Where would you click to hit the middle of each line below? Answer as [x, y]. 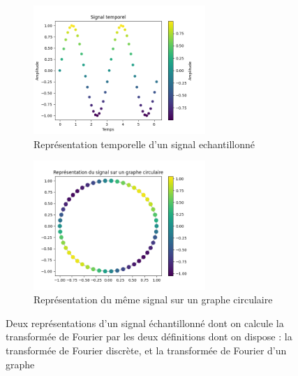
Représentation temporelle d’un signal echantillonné [144, 144]
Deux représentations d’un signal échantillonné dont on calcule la [145, 323]
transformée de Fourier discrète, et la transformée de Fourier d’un [146, 350]
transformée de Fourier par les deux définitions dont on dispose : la [149, 337]
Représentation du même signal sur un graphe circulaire [153, 299]
